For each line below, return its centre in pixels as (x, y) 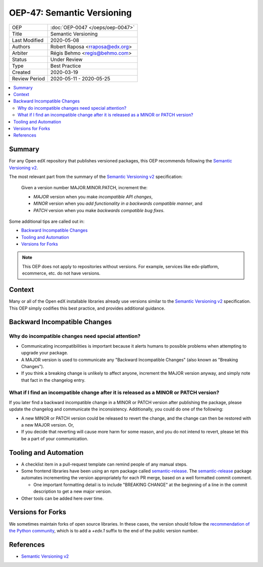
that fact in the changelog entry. (53, 380)
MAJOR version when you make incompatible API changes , (93, 196)
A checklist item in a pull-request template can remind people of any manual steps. (104, 464)
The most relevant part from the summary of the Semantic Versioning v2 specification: (96, 176)
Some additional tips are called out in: (47, 221)
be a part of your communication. (55, 438)
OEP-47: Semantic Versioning (70, 13)
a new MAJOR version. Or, (47, 425)
